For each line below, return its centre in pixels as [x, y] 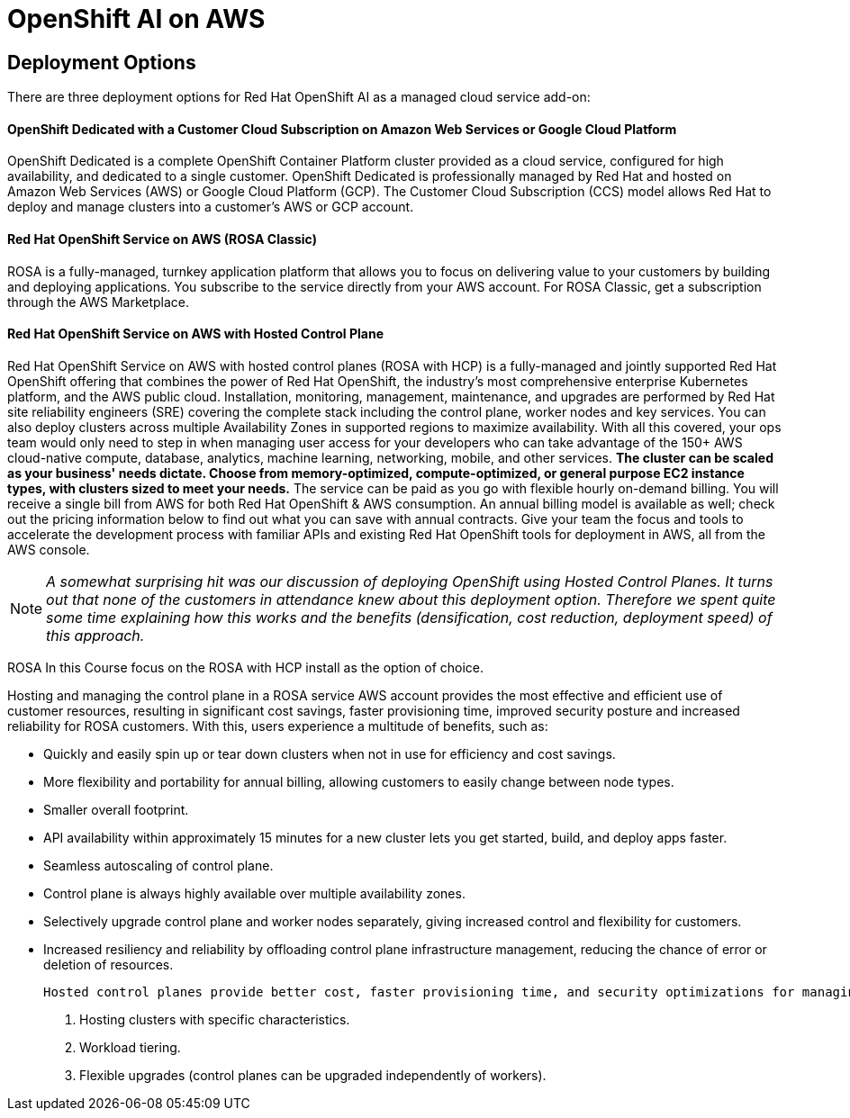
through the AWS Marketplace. [99, 302]
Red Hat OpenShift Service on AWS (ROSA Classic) [162, 239]
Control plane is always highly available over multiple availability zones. [254, 893]
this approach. [95, 635]
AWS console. [49, 549]
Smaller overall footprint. [116, 809]
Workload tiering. [130, 1047]
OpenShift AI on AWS [136, 19]
